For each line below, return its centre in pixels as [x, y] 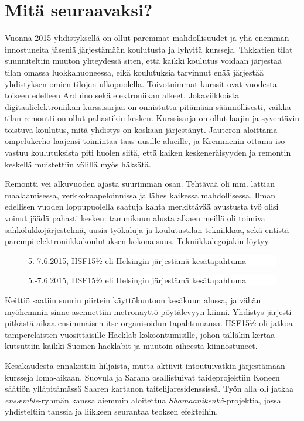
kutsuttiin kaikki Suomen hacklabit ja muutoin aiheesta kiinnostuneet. [131, 346]
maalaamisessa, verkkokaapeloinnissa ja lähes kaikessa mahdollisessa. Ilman [140, 195]
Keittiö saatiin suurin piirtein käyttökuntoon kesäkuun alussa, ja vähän [133, 300]
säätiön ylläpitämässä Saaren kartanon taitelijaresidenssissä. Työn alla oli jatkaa [149, 389]
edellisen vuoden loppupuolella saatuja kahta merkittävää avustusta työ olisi [142, 206]
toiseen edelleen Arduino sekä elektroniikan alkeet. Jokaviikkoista [122, 95]
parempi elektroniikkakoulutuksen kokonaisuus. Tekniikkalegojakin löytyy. [138, 241]
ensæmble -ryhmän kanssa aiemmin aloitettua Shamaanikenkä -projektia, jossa [143, 400]
